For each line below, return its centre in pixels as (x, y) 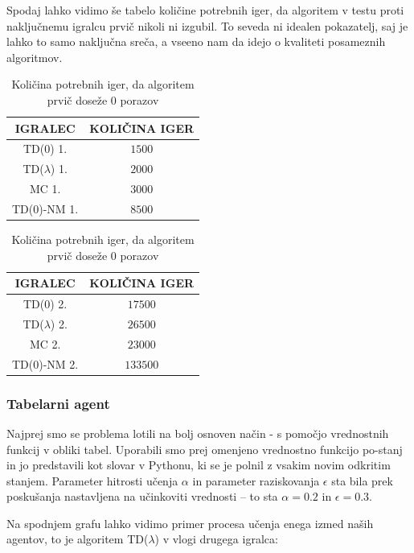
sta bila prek (362, 480)
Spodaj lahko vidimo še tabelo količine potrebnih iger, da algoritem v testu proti (205, 10)
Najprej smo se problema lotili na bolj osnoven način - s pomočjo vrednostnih (198, 433)
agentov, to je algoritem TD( (78, 539)
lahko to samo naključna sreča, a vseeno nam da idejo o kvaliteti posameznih (196, 41)
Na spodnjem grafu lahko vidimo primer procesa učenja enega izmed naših (190, 523)
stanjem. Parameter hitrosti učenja (92, 480)
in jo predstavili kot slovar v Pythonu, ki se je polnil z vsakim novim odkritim (199, 465)
